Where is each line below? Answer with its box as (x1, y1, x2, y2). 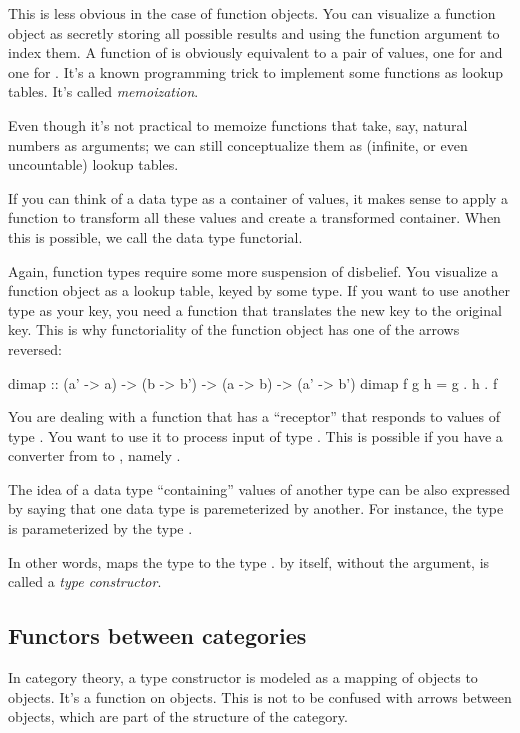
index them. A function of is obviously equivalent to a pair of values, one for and (8, 42, 503, 63)
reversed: (8, 338, 62, 359)
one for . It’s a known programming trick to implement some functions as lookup (8, 61, 504, 82)
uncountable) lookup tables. (8, 154, 179, 175)
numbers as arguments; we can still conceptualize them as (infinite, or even (8, 134, 468, 155)
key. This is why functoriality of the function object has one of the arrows (8, 319, 460, 340)
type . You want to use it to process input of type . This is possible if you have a (8, 425, 503, 446)
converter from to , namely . (8, 445, 181, 466)
